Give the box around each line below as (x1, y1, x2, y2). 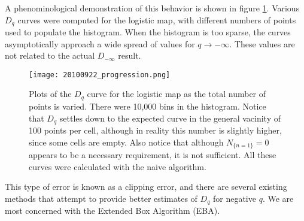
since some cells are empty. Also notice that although (29, 135, 224, 148)
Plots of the (29, 87, 72, 100)
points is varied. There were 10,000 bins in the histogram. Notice (29, 99, 266, 112)
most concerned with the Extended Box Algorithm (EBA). (5, 204, 220, 217)
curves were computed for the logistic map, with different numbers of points (17, 13, 296, 26)
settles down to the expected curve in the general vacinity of (59, 111, 281, 124)
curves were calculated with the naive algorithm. (29, 160, 206, 172)
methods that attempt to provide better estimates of (5, 192, 197, 204)
